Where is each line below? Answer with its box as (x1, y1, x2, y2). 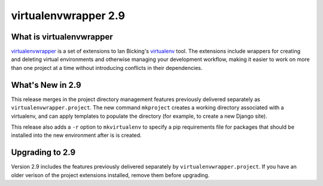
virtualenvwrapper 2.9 (11, 9, 126, 22)
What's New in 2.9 (11, 80, 81, 90)
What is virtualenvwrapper (11, 32, 113, 42)
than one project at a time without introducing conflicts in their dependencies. (11, 64, 203, 71)
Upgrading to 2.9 (11, 147, 76, 158)
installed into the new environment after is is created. (11, 132, 142, 139)
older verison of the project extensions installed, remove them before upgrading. (11, 171, 210, 179)
